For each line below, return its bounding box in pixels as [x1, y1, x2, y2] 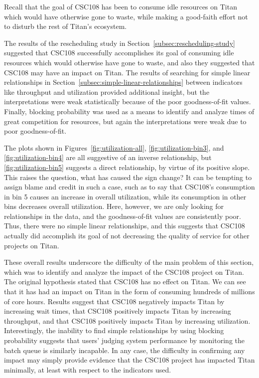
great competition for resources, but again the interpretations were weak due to [4, 116, 247, 126]
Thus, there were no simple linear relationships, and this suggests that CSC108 [4, 220, 245, 231]
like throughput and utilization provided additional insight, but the [4, 86, 210, 97]
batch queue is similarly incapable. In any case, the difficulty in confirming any [4, 345, 245, 355]
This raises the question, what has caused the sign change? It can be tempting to [4, 172, 252, 182]
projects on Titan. [4, 240, 59, 250]
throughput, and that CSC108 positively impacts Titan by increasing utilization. [4, 315, 251, 326]
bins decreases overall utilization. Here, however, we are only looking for [4, 201, 224, 211]
